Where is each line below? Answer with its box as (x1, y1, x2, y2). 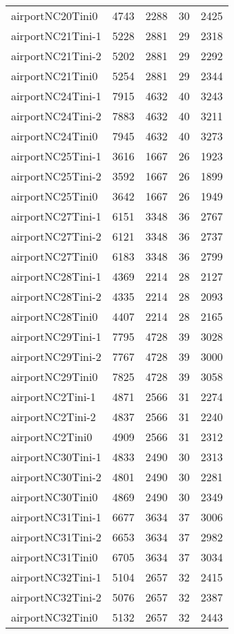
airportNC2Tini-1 (11, 389, 96, 404)
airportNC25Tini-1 (11, 148, 101, 164)
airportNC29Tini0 (11, 369, 98, 384)
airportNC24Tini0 (11, 128, 98, 144)
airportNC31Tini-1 (11, 509, 101, 525)
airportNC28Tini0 (11, 308, 98, 324)
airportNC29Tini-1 (11, 328, 101, 344)
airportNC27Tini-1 (11, 208, 101, 224)
